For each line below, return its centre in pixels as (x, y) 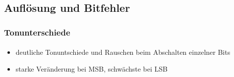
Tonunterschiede (37, 32)
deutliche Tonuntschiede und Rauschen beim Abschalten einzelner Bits (123, 52)
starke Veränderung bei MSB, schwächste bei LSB (91, 68)
